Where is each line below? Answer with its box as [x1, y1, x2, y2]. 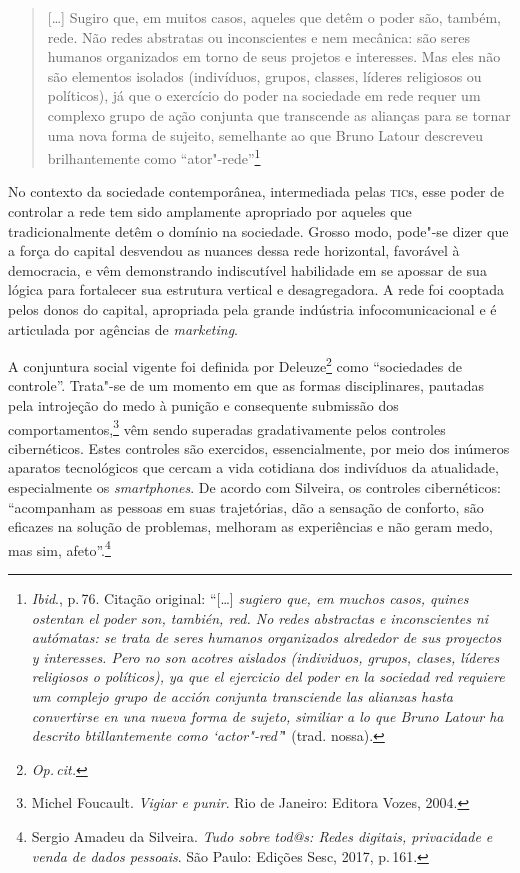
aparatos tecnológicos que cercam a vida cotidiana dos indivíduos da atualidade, [8, 457, 499, 478]
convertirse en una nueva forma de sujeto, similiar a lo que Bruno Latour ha [31, 705, 504, 726]
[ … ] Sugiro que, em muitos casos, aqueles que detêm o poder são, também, [47, 7, 501, 27]
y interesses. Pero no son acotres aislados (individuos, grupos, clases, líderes [31, 646, 500, 667]
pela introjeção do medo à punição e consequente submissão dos [8, 395, 399, 415]
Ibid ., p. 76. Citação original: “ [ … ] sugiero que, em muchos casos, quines [31, 588, 469, 609]
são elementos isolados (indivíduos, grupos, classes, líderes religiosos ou [47, 65, 482, 86]
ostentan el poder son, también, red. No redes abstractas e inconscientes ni [31, 607, 489, 628]
